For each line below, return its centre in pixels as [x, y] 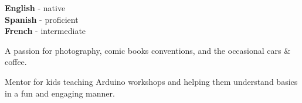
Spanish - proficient [42, 19]
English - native [35, 8]
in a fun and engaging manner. [60, 93]
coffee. [16, 62]
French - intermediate [45, 31]
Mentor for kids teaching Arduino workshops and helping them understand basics [151, 81]
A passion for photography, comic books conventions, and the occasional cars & [148, 50]
